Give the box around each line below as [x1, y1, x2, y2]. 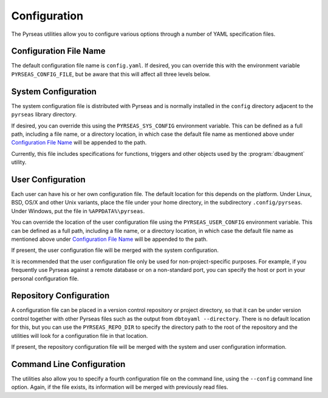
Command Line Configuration [11, 359, 126, 369]
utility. [11, 158, 27, 166]
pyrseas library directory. [11, 111, 77, 118]
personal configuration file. [11, 275, 79, 282]
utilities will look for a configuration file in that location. [11, 332, 148, 339]
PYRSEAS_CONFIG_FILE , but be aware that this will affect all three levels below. [11, 70, 211, 78]
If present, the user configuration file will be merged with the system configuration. [11, 246, 219, 254]
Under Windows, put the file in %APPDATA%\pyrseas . [11, 207, 145, 215]
